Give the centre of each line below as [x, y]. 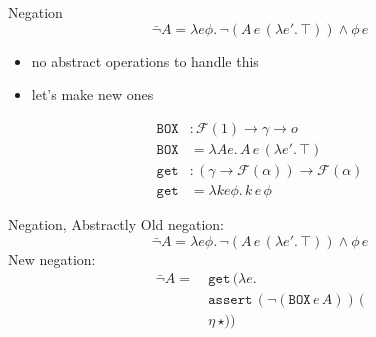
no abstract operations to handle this [145, 60]
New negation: [52, 258]
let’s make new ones [92, 94]
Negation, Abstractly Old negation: [116, 223]
